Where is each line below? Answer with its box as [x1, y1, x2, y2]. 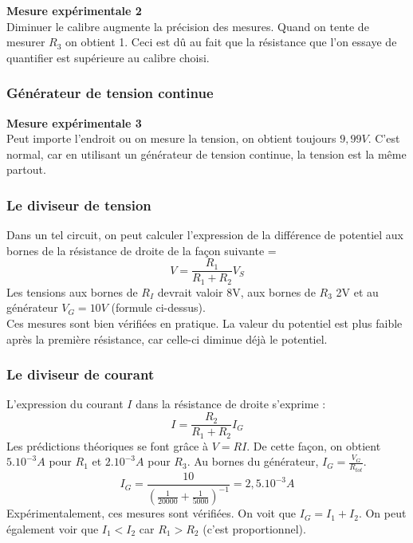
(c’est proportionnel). [203, 520, 306, 537]
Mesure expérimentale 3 [6, 114, 142, 131]
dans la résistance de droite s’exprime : [136, 395, 326, 412]
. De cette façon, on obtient [246, 437, 381, 454]
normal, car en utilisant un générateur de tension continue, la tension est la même [6, 145, 407, 162]
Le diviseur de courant [6, 364, 155, 384]
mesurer [6, 33, 45, 50]
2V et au [336, 283, 379, 300]
